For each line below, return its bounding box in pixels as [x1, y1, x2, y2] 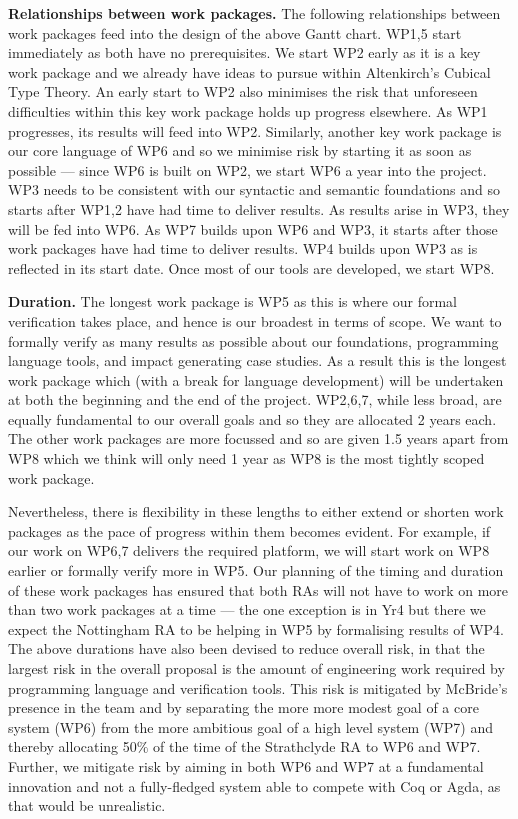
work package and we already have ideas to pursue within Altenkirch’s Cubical [8, 61, 491, 82]
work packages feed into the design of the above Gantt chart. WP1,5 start [8, 22, 462, 43]
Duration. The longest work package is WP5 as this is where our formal [8, 291, 457, 312]
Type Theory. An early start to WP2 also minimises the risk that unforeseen [8, 81, 478, 102]
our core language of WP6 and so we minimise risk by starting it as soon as [8, 140, 472, 161]
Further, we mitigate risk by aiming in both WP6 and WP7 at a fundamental [8, 755, 484, 776]
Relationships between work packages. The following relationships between [8, 3, 501, 23]
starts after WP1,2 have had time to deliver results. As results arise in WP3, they [8, 198, 510, 219]
